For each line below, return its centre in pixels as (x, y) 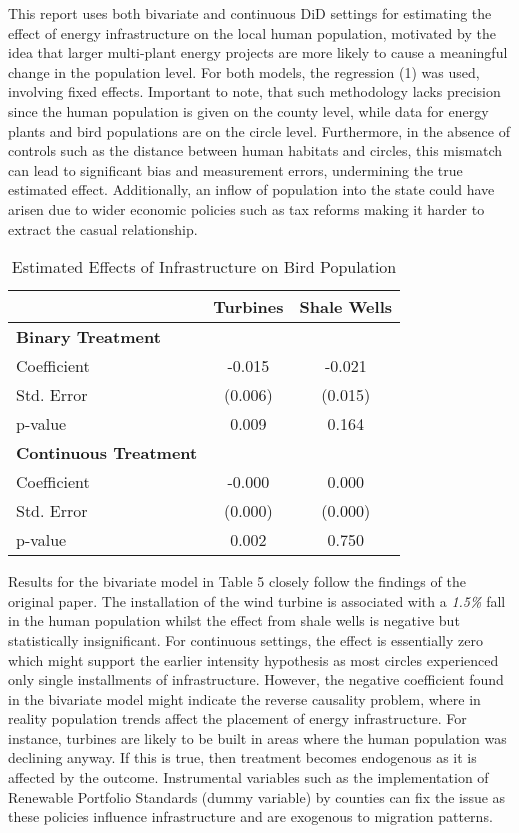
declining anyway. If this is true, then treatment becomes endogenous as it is (242, 757)
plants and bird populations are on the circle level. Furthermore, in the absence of (259, 130)
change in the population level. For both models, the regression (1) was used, (244, 71)
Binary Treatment (88, 337)
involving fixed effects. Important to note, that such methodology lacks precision (254, 91)
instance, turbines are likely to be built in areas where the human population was (257, 737)
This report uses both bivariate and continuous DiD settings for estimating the (250, 13)
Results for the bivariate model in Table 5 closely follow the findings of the (237, 581)
